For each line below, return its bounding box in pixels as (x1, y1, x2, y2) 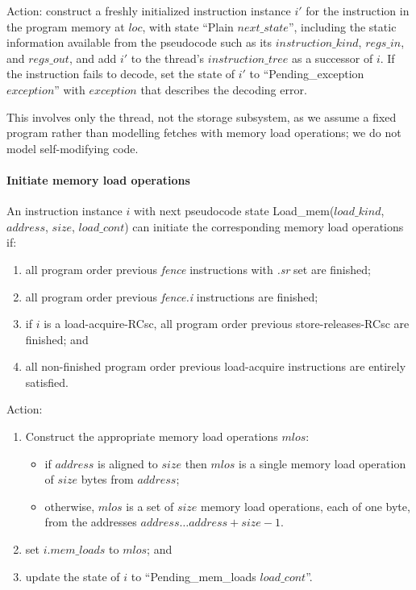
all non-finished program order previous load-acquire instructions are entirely (25, 358, 406, 375)
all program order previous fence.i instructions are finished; (25, 288, 318, 305)
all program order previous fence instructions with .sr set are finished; (25, 260, 371, 277)
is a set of (126, 497, 174, 514)
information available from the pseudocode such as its (6, 34, 272, 51)
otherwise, (44, 497, 95, 514)
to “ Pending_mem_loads (131, 567, 256, 584)
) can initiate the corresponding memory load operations (124, 218, 404, 235)
